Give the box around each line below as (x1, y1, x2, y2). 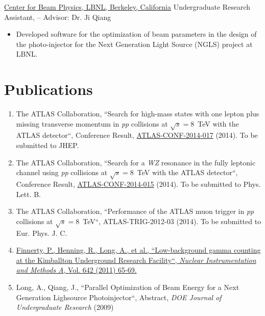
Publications (4, 79, 93, 100)
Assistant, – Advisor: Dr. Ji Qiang (4, 11, 111, 22)
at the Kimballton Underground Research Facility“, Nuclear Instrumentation (16, 254, 256, 265)
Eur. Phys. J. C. (16, 227, 67, 238)
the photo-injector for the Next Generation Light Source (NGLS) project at (16, 38, 253, 49)
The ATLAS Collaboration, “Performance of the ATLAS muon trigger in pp (16, 206, 254, 216)
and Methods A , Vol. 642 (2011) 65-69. (16, 264, 137, 275)
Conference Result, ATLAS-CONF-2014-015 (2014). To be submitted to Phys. (16, 179, 261, 189)
